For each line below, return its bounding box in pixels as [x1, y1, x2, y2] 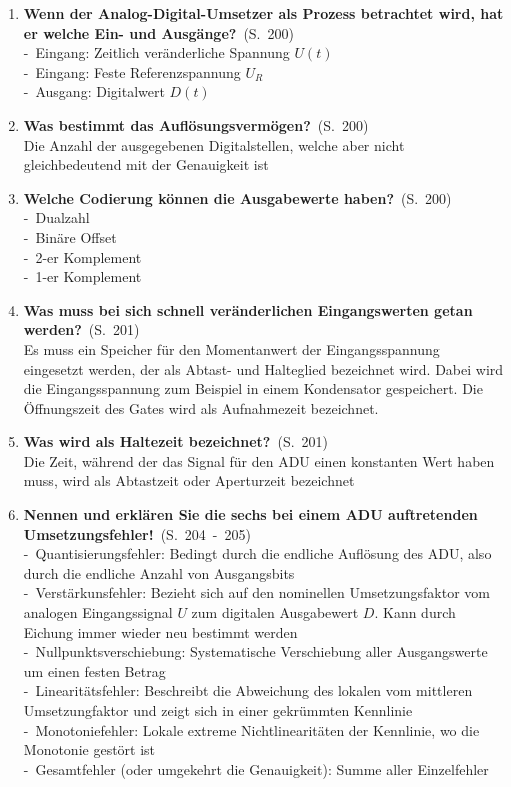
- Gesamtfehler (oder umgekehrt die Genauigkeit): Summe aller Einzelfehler [23, 758, 489, 779]
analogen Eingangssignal [23, 602, 173, 623]
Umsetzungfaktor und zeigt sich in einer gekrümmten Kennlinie [23, 700, 413, 720]
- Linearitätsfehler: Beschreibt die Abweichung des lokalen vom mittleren [23, 680, 473, 701]
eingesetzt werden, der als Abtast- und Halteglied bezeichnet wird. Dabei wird [23, 358, 504, 379]
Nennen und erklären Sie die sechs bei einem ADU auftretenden [23, 504, 478, 525]
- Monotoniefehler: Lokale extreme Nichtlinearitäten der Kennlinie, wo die [23, 719, 480, 740]
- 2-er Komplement [23, 246, 142, 267]
